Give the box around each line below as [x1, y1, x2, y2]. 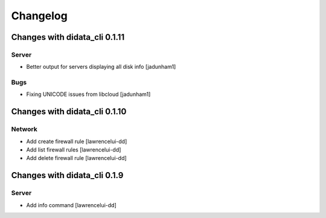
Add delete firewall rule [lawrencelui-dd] [26, 155, 127, 162]
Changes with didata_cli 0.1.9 [11, 170, 124, 181]
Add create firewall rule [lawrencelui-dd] [26, 138, 127, 145]
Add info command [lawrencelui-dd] [26, 201, 117, 208]
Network [11, 125, 37, 133]
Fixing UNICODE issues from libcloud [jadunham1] [26, 91, 151, 98]
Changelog [11, 9, 68, 22]
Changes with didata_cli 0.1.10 [11, 106, 127, 117]
